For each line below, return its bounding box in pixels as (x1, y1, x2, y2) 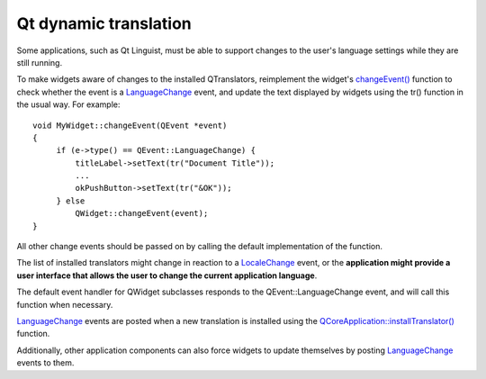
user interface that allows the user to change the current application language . (16, 270, 318, 281)
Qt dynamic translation (16, 14, 193, 33)
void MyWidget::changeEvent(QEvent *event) (32, 120, 228, 131)
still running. (16, 57, 63, 68)
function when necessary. (16, 299, 113, 310)
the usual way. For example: (16, 99, 121, 110)
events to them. (16, 357, 75, 368)
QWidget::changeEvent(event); (75, 208, 209, 219)
